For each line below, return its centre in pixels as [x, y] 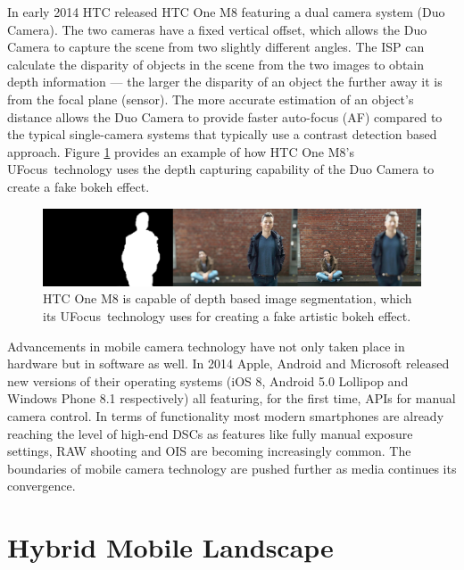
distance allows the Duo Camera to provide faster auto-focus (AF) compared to [225, 116]
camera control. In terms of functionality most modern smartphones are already [226, 416]
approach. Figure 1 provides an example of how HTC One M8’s [181, 151]
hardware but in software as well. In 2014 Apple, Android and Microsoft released [228, 363]
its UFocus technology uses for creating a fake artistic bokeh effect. [227, 316]
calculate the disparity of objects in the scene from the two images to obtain [216, 64]
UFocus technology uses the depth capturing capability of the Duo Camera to [221, 169]
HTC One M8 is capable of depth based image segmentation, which [228, 298]
